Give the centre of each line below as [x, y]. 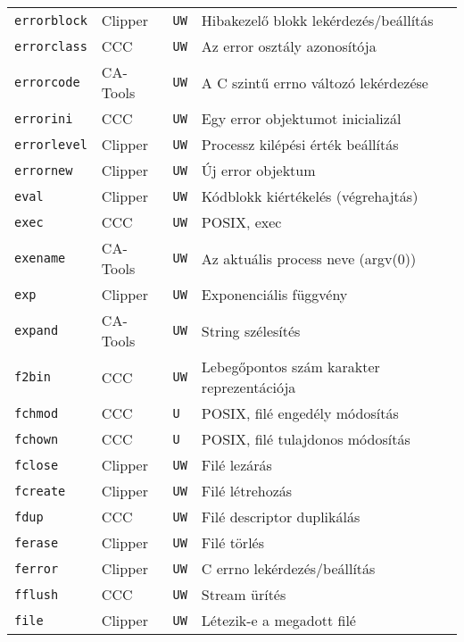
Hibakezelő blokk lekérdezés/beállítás [317, 20]
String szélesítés [251, 330]
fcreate [40, 491]
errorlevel [51, 144]
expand [37, 330]
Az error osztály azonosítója [289, 46]
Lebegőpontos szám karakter [290, 367]
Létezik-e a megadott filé [278, 620]
